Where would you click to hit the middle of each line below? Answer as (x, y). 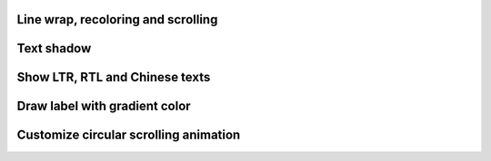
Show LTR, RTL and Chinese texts (114, 77)
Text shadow (54, 48)
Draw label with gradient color (104, 106)
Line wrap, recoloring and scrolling (117, 19)
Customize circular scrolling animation (129, 135)
